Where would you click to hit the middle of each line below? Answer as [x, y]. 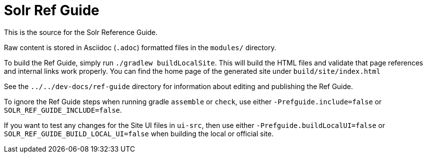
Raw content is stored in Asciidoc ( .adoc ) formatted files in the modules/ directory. [140, 47]
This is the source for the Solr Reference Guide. [81, 32]
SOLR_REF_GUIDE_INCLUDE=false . [63, 110]
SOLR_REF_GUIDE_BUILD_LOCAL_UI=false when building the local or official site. [139, 133]
